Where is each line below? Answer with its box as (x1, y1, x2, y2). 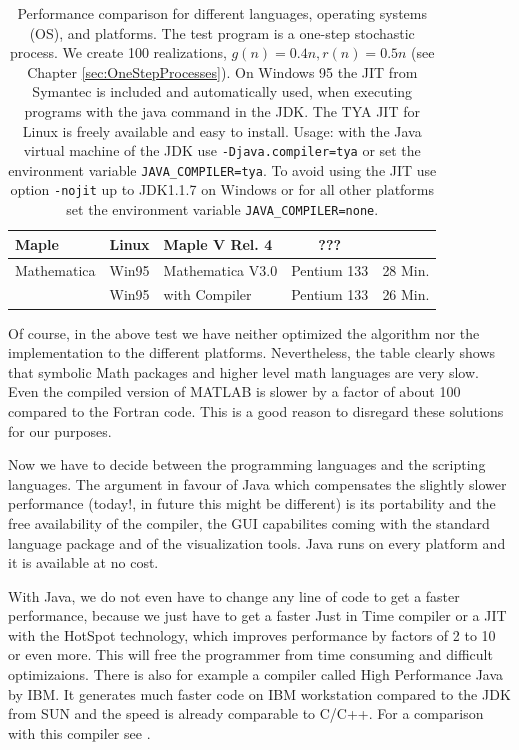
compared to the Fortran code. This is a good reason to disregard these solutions (8, 400, 504, 421)
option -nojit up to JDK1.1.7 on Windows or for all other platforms (10, 179, 435, 200)
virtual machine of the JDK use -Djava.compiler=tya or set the (23, 140, 421, 161)
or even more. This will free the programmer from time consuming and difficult (8, 644, 493, 665)
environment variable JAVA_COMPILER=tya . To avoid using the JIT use (8, 159, 437, 180)
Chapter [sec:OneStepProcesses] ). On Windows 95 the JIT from (27, 61, 418, 82)
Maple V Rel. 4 (163, 233, 273, 254)
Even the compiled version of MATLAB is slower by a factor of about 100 (8, 381, 461, 402)
